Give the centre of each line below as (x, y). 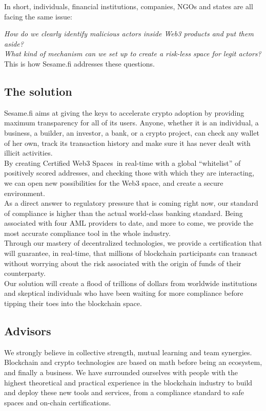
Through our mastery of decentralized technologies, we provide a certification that (133, 243)
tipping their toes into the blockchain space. (73, 303)
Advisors (28, 331)
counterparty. (25, 273)
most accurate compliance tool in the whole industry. (87, 233)
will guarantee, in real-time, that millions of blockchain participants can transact (131, 253)
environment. (25, 193)
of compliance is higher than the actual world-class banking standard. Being (124, 213)
